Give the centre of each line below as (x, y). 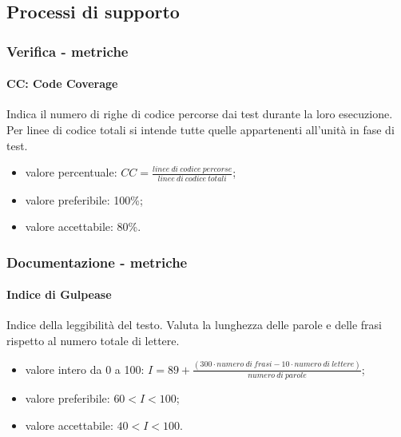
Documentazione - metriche (97, 262)
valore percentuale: (71, 172)
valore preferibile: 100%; (84, 199)
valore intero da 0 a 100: (85, 369)
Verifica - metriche (67, 51)
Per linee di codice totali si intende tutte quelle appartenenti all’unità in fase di (200, 130)
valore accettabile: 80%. (83, 226)
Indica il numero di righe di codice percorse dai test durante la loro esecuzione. (200, 114)
